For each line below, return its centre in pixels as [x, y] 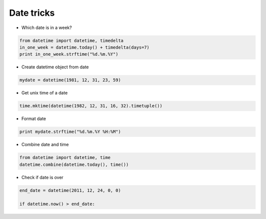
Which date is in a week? [47, 28]
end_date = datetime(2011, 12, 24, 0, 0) [70, 190]
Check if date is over [42, 177]
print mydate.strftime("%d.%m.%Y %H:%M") [70, 132]
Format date [34, 119]
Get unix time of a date [45, 93]
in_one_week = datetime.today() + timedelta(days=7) [84, 47]
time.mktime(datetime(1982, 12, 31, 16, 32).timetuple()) [91, 106]
